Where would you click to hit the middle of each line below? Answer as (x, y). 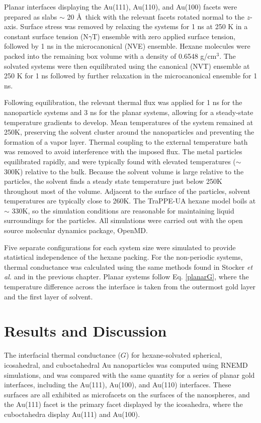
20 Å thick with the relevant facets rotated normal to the (156, 16)
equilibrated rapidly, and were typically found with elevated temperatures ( (120, 161)
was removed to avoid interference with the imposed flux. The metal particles (123, 151)
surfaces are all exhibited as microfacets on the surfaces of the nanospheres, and (127, 394)
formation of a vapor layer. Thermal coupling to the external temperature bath (126, 141)
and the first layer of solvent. (49, 296)
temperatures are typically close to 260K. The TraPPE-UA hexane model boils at (130, 201)
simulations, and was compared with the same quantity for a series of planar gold (129, 375)
